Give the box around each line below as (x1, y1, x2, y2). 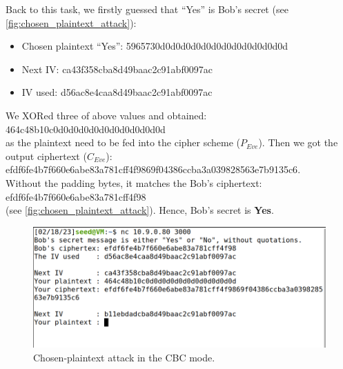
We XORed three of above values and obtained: (6, 108, 207, 122)
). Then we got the (258, 135, 338, 150)
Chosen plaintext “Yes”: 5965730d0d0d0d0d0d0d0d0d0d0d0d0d (21, 39, 288, 53)
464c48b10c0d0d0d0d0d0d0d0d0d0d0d (6, 121, 166, 136)
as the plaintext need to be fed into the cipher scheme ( (6, 135, 241, 150)
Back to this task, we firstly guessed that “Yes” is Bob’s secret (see (6, 2, 288, 16)
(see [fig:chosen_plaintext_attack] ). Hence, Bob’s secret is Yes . (6, 203, 274, 217)
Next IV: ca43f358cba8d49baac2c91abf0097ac (21, 61, 213, 76)
